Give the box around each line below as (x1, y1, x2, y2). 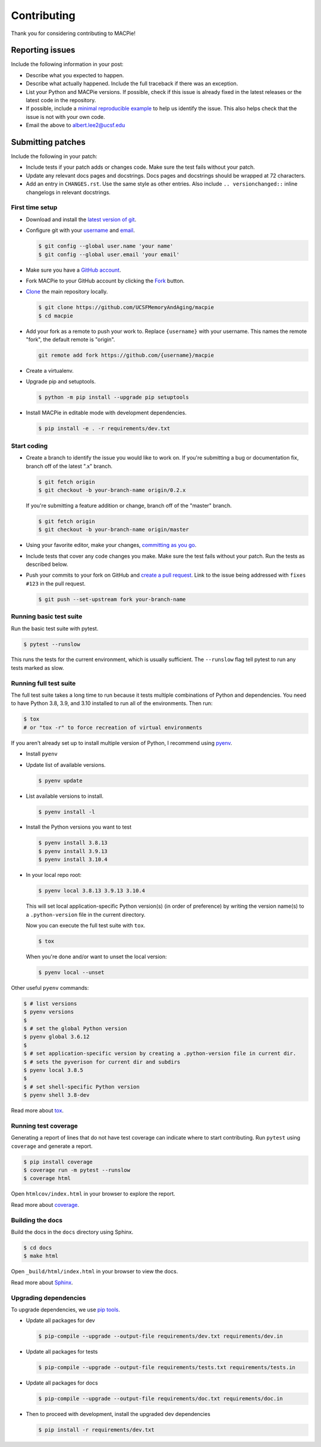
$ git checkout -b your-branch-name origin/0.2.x (38, 486, 186, 493)
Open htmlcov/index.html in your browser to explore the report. (11, 1190, 175, 1197)
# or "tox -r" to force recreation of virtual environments (23, 724, 203, 731)
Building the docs (11, 1216, 62, 1224)
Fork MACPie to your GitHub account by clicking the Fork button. (26, 277, 185, 284)
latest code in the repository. (26, 97, 96, 104)
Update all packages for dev (26, 1317, 95, 1324)
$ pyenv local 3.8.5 (23, 1067, 83, 1074)
